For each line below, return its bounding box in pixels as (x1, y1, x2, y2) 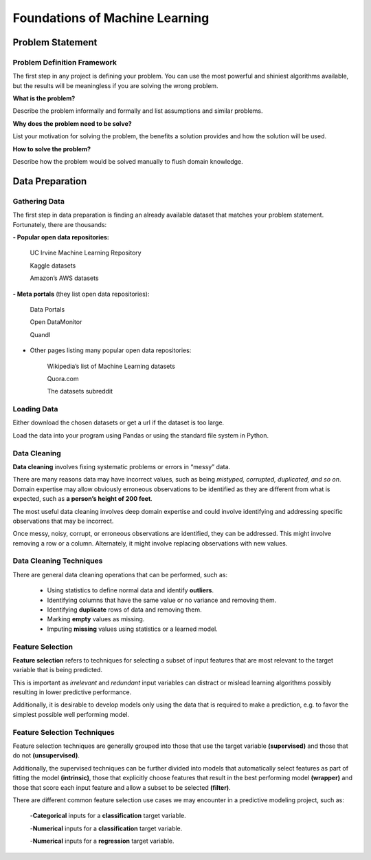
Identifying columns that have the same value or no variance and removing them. (47, 596, 277, 604)
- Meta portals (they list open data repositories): (12, 290, 150, 298)
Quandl (30, 330, 51, 338)
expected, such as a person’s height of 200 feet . (12, 495, 153, 503)
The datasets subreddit (47, 387, 113, 396)
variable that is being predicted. (12, 666, 103, 674)
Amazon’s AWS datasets (30, 274, 99, 282)
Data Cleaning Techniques (12, 556, 103, 566)
